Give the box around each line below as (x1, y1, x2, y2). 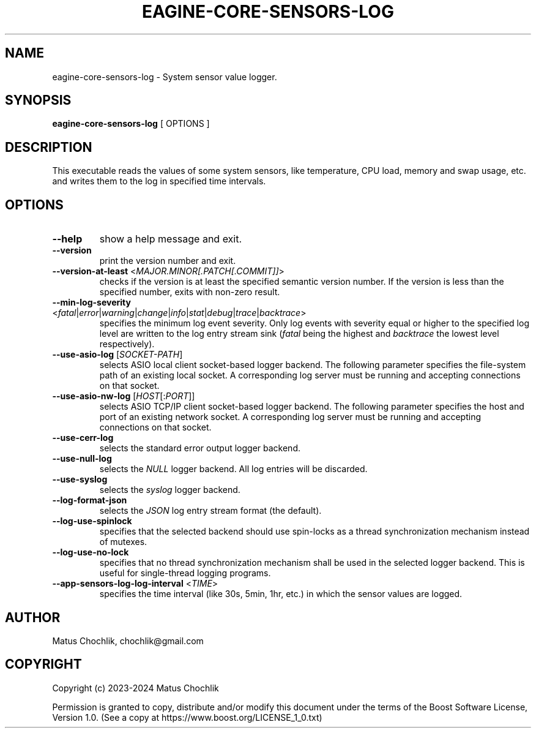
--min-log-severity (52, 297, 131, 308)
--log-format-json (52, 495, 127, 506)
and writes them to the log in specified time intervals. (52, 176, 266, 187)
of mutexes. (99, 536, 147, 547)
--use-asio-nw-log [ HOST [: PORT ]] (52, 391, 195, 402)
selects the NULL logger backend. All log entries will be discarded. (99, 464, 368, 475)
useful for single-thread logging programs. (99, 568, 271, 579)
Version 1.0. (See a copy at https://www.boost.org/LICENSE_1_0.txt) (52, 712, 322, 723)
